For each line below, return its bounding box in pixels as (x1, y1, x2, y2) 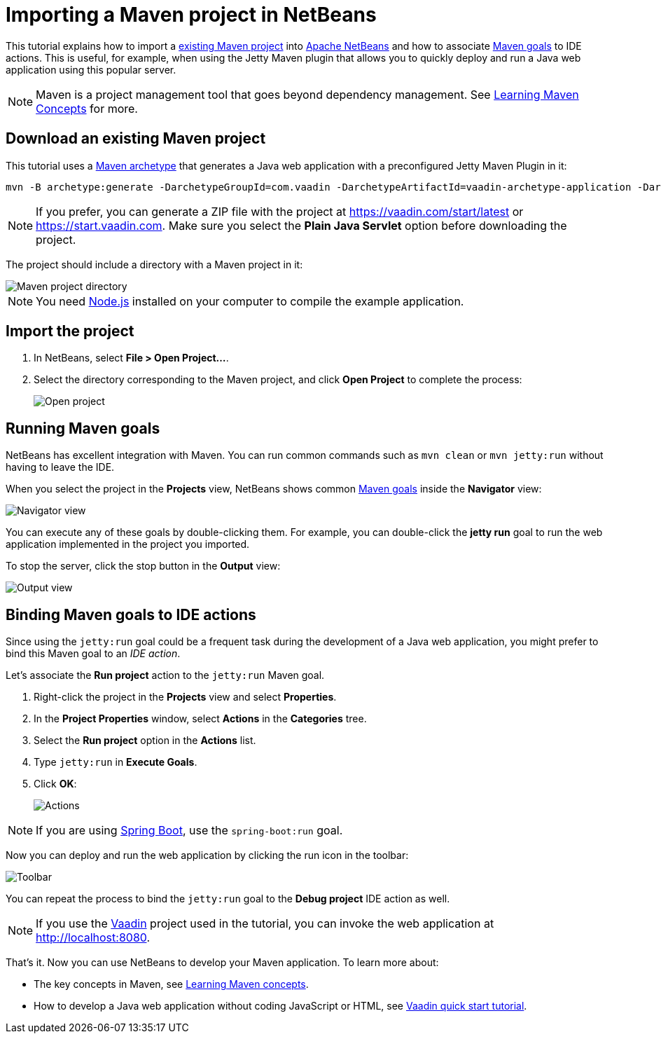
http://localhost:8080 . (36, 930, 151, 945)
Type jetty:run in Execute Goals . (34, 756, 197, 769)
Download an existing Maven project (6, 130, 266, 148)
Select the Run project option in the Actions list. (34, 734, 256, 747)
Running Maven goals (6, 419, 160, 437)
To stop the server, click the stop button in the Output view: (6, 560, 281, 572)
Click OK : (34, 778, 77, 790)
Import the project (6, 322, 134, 340)
